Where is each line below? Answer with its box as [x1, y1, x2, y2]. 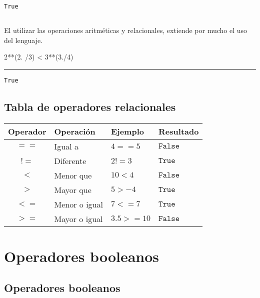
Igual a [54, 140, 78, 152]
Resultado [158, 125, 199, 137]
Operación [54, 125, 95, 137]
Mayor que [54, 183, 91, 195]
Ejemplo [110, 125, 144, 137]
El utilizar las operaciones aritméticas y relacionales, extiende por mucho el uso [4, 25, 247, 35]
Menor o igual [54, 198, 103, 210]
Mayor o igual [54, 212, 103, 224]
